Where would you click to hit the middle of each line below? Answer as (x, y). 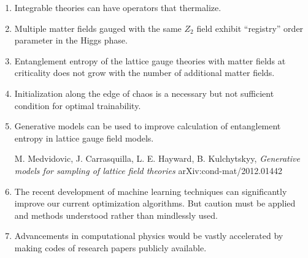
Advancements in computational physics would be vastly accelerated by (149, 236)
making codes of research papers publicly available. (110, 247)
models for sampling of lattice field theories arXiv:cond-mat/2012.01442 (148, 170)
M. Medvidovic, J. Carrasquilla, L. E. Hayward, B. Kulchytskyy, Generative (157, 158)
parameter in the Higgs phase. (71, 40)
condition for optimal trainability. (78, 105)
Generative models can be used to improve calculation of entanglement (148, 126)
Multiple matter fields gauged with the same (98, 28)
